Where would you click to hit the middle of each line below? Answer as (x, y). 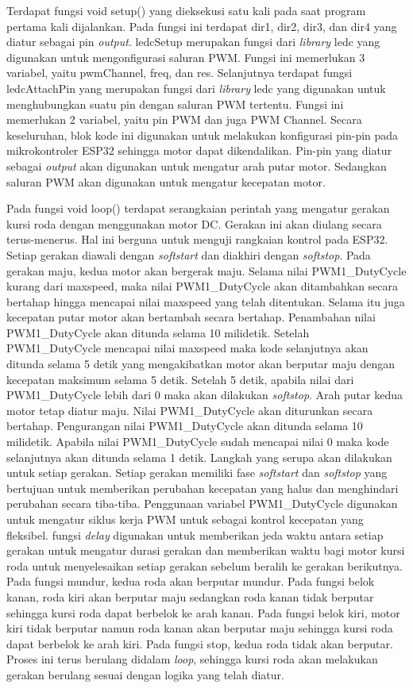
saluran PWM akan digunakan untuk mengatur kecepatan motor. (166, 181)
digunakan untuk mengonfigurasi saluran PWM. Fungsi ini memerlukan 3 (186, 57)
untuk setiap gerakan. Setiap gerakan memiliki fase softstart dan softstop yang (197, 473)
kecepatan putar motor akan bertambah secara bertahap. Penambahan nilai (191, 317)
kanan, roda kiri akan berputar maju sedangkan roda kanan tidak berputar (190, 596)
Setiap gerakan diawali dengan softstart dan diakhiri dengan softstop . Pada (189, 254)
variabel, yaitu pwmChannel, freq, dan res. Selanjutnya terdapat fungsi (179, 73)
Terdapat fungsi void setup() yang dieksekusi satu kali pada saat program (186, 10)
